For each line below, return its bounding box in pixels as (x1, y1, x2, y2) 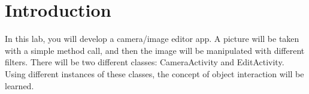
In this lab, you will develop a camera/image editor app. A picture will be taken (5, 32, 299, 45)
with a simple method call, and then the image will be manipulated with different (5, 44, 305, 56)
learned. (5, 79, 34, 92)
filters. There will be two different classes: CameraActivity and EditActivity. (5, 56, 284, 68)
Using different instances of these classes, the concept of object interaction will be (5, 67, 304, 80)
